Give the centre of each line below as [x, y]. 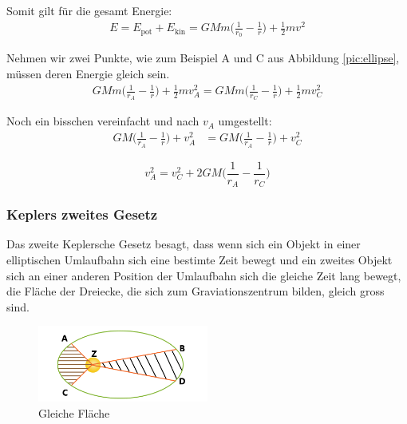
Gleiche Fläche [74, 412]
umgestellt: [245, 121]
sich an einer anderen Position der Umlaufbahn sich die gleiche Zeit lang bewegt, [204, 275]
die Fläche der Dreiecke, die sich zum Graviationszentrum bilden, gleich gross [196, 291]
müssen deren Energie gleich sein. [88, 73]
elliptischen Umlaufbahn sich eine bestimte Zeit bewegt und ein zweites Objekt [200, 260]
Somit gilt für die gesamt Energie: [89, 10]
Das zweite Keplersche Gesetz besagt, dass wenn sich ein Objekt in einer [184, 244]
